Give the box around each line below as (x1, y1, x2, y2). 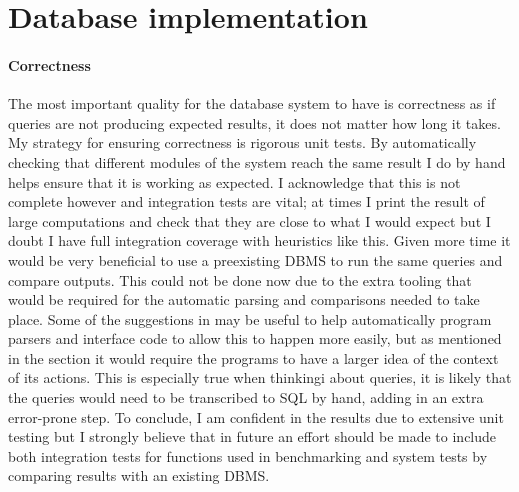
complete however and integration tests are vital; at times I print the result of (8, 191, 485, 212)
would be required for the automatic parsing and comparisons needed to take (8, 289, 480, 310)
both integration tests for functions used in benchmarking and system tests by (8, 445, 488, 466)
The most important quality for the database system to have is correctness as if (8, 93, 496, 114)
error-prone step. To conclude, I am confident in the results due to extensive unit (8, 406, 504, 427)
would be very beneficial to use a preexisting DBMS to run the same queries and (8, 249, 503, 270)
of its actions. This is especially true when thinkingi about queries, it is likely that (8, 367, 512, 388)
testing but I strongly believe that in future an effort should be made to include (8, 426, 497, 447)
